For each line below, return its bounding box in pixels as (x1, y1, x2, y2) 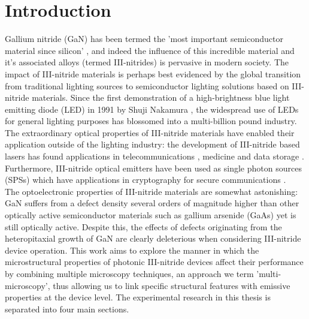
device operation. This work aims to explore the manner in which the (5, 243, 259, 256)
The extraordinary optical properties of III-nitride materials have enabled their (5, 126, 295, 139)
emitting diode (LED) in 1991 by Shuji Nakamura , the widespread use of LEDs (5, 103, 299, 115)
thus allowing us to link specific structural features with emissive (53, 279, 290, 291)
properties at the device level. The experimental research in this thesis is (5, 291, 271, 303)
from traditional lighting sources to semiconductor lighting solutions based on (5, 79, 289, 92)
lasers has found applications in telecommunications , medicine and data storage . (5, 150, 304, 162)
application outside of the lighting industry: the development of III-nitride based (5, 138, 300, 151)
